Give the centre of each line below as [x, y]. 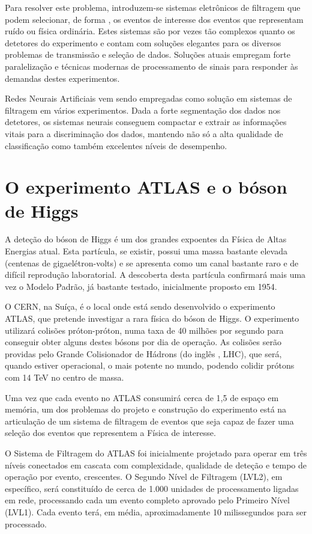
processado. [26, 523]
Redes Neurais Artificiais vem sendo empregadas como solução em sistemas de [148, 98]
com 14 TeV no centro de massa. [64, 377]
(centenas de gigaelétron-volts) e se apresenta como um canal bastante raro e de [152, 262]
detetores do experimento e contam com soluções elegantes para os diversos [143, 42]
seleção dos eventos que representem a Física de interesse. [110, 433]
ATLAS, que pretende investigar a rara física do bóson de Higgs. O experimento [152, 318]
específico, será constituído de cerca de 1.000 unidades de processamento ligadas [152, 488]
